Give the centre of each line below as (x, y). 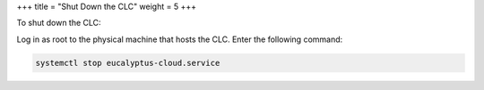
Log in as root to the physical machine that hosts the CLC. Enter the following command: (180, 39)
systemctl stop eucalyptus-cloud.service (128, 63)
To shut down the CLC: (59, 23)
